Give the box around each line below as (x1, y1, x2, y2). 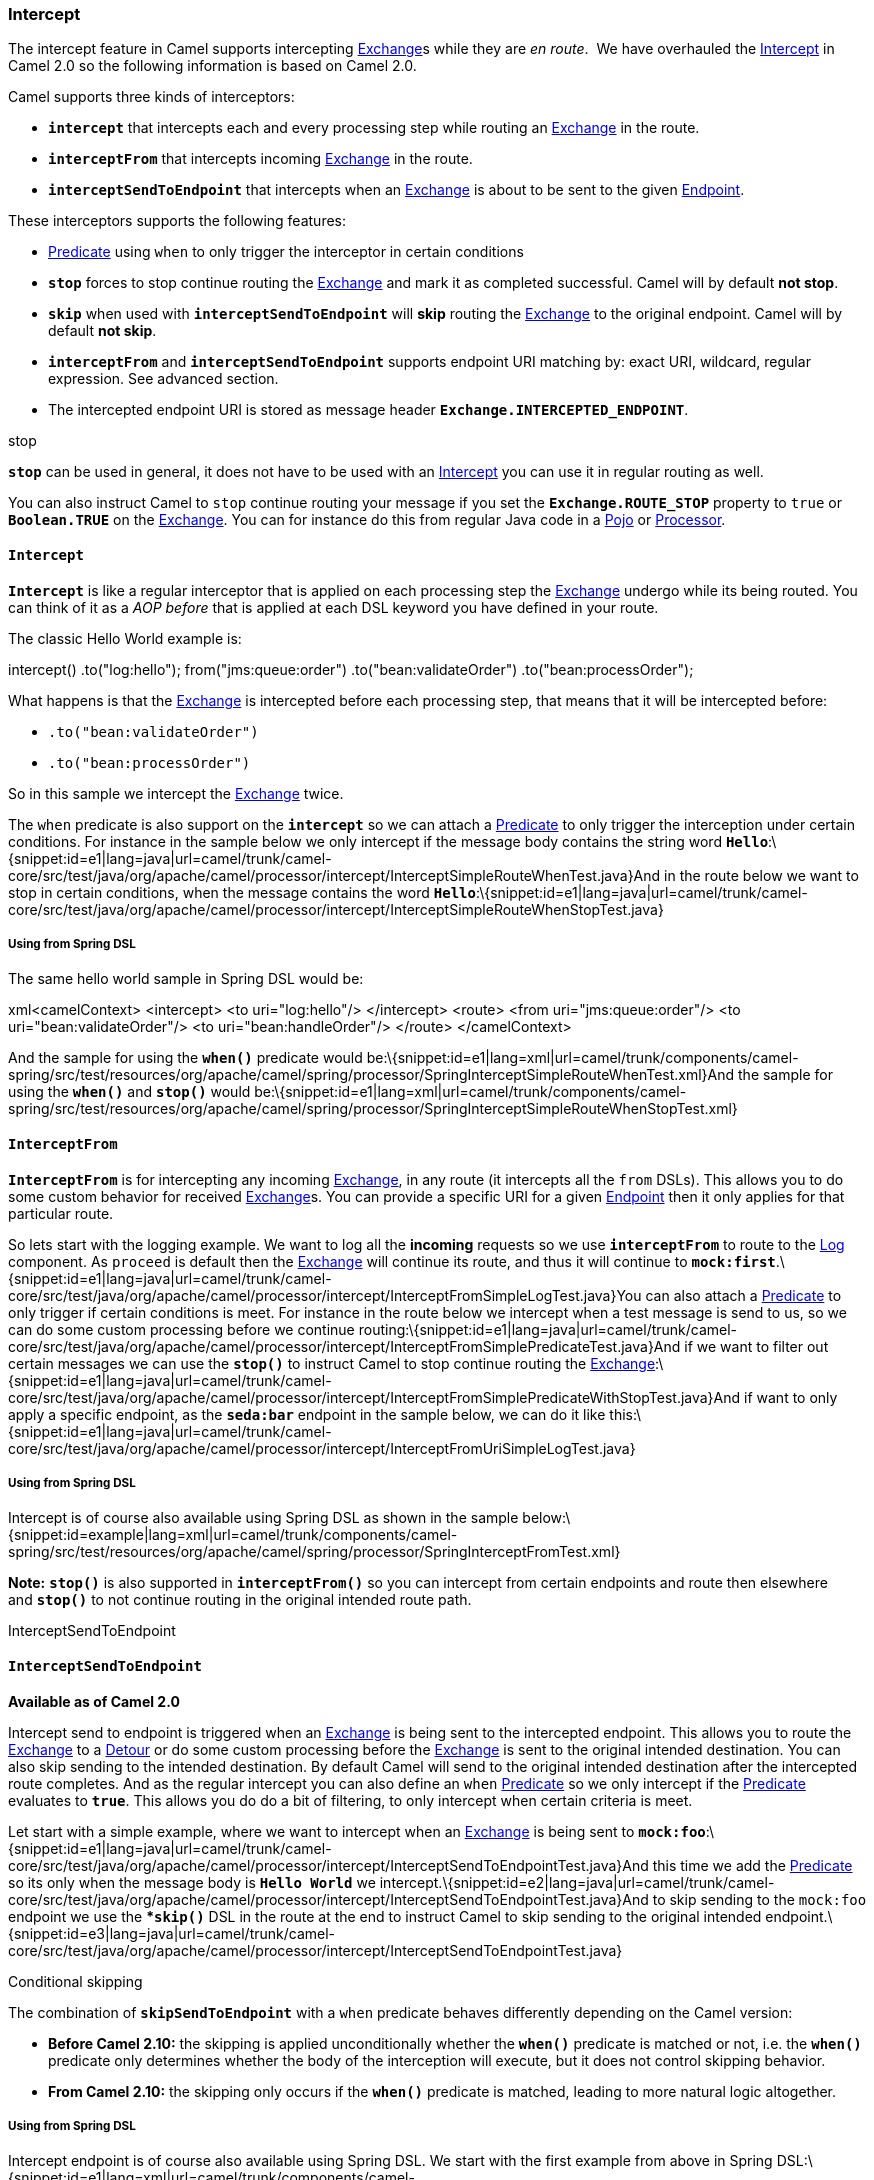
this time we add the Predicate (652, 1856, 853, 1874)
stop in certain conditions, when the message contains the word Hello (8, 883, 476, 901)
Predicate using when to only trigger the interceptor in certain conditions (48, 243, 524, 261)
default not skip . (48, 322, 157, 340)
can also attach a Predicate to (645, 1286, 842, 1304)
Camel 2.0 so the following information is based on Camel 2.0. (8, 57, 417, 75)
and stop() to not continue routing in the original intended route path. (8, 1591, 472, 1609)
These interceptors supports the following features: (8, 212, 347, 230)
